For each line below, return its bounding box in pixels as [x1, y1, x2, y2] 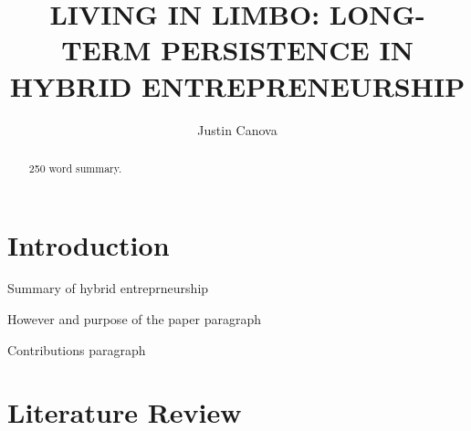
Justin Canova [197, 120, 277, 139]
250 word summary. [28, 160, 122, 175]
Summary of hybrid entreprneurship [7, 279, 209, 298]
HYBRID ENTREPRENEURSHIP [9, 67, 466, 104]
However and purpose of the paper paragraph [7, 310, 261, 329]
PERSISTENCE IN [161, 31, 413, 68]
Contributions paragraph [7, 340, 146, 359]
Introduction [7, 226, 170, 263]
